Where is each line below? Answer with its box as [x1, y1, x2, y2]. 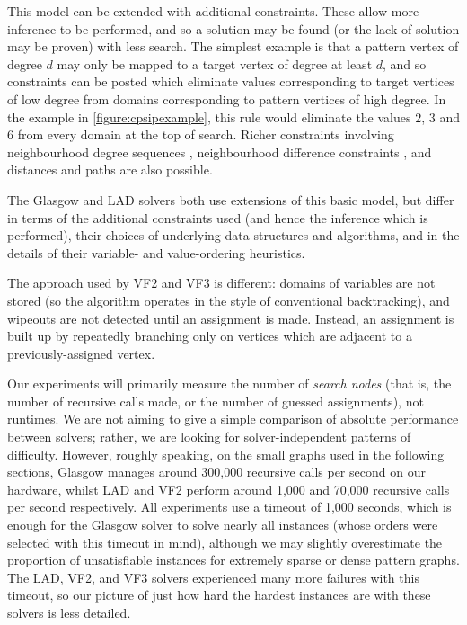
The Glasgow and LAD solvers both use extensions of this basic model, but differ [7, 190, 454, 209]
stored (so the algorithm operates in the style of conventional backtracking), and [7, 290, 450, 309]
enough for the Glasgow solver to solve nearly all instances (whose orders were [7, 515, 438, 534]
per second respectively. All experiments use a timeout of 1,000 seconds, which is [7, 497, 452, 516]
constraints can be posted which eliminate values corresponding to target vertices [7, 72, 454, 91]
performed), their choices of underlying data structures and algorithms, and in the [7, 226, 460, 245]
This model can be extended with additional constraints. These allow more [7, 2, 419, 20]
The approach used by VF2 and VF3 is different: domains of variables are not [7, 273, 436, 292]
